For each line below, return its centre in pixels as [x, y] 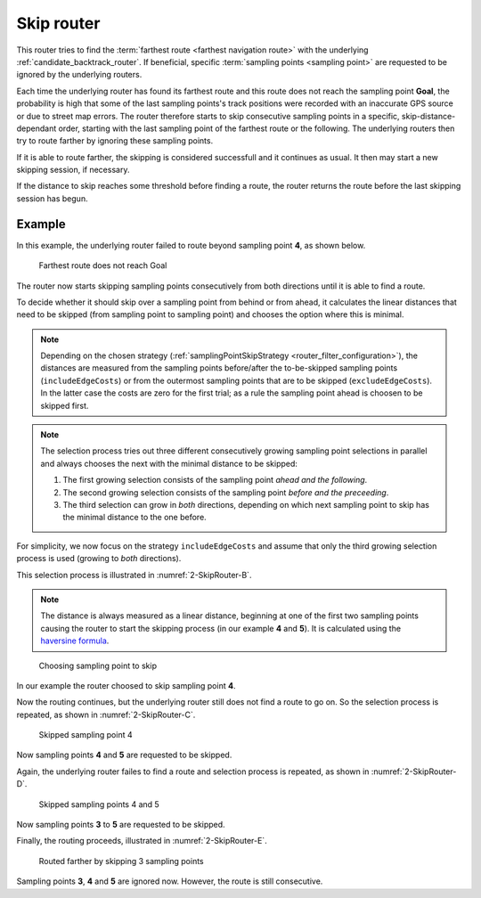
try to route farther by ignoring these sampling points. [115, 141]
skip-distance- [428, 116]
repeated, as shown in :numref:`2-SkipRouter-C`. [106, 714]
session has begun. [52, 198]
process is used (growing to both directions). [99, 559]
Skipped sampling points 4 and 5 [99, 804]
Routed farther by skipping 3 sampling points [121, 861]
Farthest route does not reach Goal [103, 265]
